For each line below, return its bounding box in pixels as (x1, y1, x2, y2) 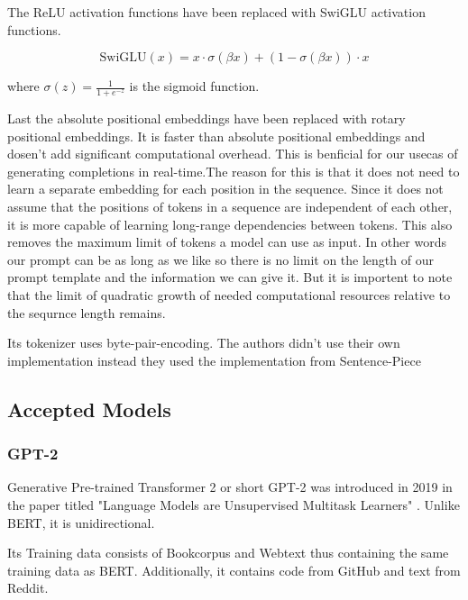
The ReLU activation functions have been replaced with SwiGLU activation (7, 3, 426, 21)
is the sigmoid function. (129, 77, 260, 95)
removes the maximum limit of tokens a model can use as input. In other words (7, 232, 446, 251)
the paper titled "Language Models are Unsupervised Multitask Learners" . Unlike (7, 495, 460, 514)
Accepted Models (7, 395, 171, 423)
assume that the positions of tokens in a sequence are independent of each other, (7, 196, 453, 215)
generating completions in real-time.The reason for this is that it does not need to (7, 161, 460, 180)
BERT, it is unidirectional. (7, 513, 155, 532)
